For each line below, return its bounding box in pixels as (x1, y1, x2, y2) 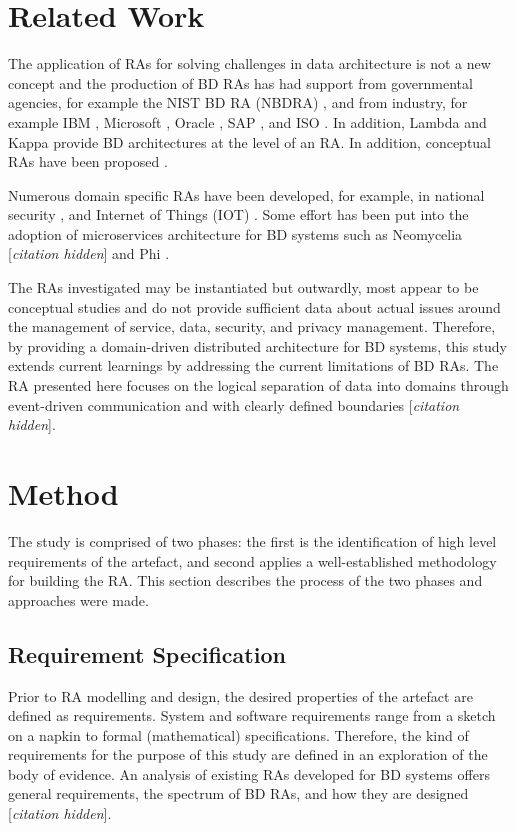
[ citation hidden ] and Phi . (8, 243, 170, 264)
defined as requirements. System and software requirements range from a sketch (8, 705, 496, 726)
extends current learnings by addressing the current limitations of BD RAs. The (8, 355, 499, 376)
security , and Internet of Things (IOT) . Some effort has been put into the (8, 204, 469, 225)
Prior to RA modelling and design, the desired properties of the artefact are (8, 685, 473, 706)
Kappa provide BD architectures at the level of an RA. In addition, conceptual (8, 131, 492, 152)
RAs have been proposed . (8, 151, 168, 172)
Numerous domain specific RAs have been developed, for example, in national (8, 184, 485, 205)
